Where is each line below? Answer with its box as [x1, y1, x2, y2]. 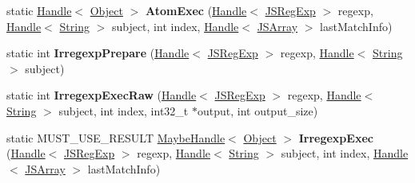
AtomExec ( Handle [145, 2, 247, 18]
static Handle [6, 2, 72, 18]
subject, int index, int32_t [58, 102, 189, 119]
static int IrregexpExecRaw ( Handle [6, 87, 197, 103]
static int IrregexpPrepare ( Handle [6, 45, 190, 61]
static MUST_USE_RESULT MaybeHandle [6, 129, 225, 146]
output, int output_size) [197, 102, 318, 119]
